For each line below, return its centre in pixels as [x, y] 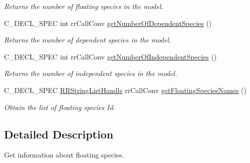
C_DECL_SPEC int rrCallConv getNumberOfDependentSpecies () [108, 23]
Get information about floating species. [64, 155]
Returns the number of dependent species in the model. [88, 40]
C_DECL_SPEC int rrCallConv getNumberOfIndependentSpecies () [110, 56]
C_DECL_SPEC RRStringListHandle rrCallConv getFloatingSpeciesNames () [126, 90]
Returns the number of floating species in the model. [84, 6]
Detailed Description [59, 134]
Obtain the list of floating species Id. [60, 107]
